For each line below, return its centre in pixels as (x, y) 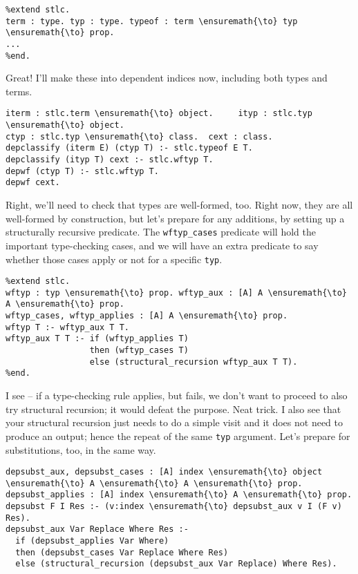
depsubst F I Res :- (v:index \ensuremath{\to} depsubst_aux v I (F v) (174, 507)
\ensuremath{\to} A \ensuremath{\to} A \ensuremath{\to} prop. (154, 483)
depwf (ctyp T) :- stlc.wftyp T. (82, 171)
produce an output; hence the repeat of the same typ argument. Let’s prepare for (178, 436)
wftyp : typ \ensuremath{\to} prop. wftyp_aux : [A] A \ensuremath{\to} (176, 293)
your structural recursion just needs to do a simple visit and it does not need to (175, 422)
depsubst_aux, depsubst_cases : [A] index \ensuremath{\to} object (164, 472)
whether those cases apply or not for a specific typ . (114, 259)
